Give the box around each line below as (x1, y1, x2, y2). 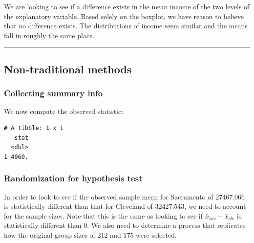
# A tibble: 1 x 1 (4, 124, 63, 132)
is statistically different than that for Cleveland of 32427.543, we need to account (4, 201, 246, 211)
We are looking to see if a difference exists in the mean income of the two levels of (4, 1, 250, 11)
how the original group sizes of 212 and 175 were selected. (4, 229, 177, 240)
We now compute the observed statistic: (4, 106, 124, 116)
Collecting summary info (4, 87, 103, 99)
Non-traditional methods (4, 61, 132, 76)
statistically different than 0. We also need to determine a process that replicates (4, 220, 246, 230)
